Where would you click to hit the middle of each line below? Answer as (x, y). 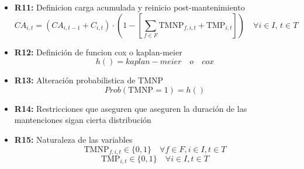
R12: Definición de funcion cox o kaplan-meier (98, 52)
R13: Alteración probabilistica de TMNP (89, 80)
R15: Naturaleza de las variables (73, 139)
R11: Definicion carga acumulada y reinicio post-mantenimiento (129, 7)
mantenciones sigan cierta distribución (83, 120)
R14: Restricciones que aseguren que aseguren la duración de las (131, 108)
